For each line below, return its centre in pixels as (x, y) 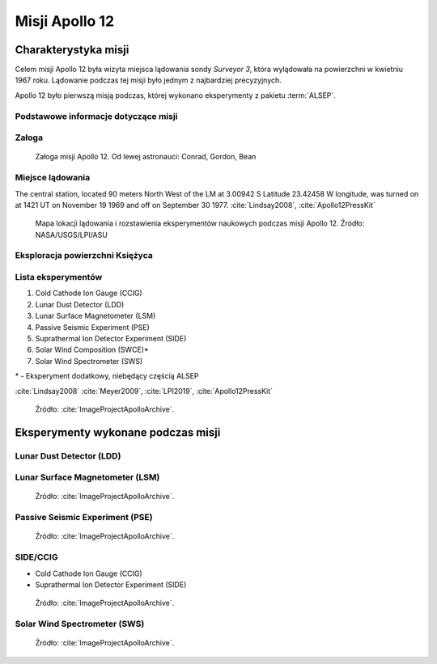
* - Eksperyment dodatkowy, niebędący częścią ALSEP (107, 376)
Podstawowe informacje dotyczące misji (96, 116)
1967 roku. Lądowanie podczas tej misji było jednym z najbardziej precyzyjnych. (148, 80)
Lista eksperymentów (59, 277)
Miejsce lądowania (53, 178)
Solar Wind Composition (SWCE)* (92, 350)
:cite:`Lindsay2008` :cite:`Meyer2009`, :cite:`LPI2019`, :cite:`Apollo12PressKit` (144, 391)
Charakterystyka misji (72, 50)
